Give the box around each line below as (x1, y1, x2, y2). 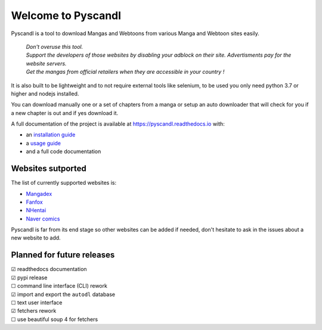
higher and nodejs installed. (11, 90, 79, 97)
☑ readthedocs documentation (11, 266, 87, 273)
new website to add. (11, 234, 61, 241)
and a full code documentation (26, 148, 101, 155)
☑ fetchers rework (11, 307, 57, 315)
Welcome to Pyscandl (11, 9, 122, 22)
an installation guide (26, 131, 76, 138)
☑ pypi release (11, 274, 48, 281)
